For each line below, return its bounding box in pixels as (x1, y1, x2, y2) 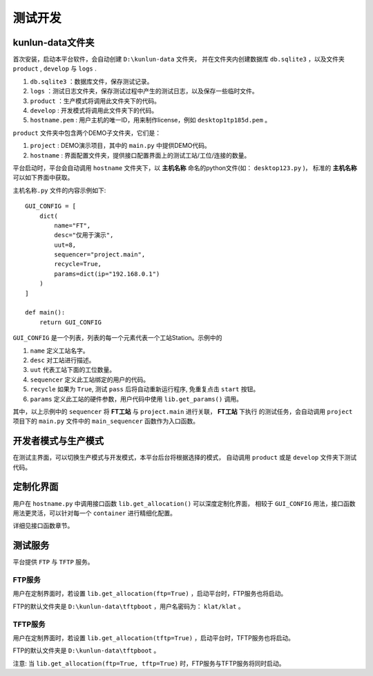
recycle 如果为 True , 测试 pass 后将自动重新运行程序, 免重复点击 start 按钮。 (30, 385, 260, 393)
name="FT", (54, 221, 91, 229)
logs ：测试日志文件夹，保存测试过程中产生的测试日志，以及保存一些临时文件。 (30, 87, 258, 95)
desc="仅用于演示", (54, 232, 114, 239)
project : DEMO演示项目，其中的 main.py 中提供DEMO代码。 (30, 142, 211, 150)
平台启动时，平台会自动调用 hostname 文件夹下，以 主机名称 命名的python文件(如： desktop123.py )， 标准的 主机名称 (12, 163, 357, 172)
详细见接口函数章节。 (12, 522, 74, 530)
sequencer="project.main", (54, 251, 146, 259)
